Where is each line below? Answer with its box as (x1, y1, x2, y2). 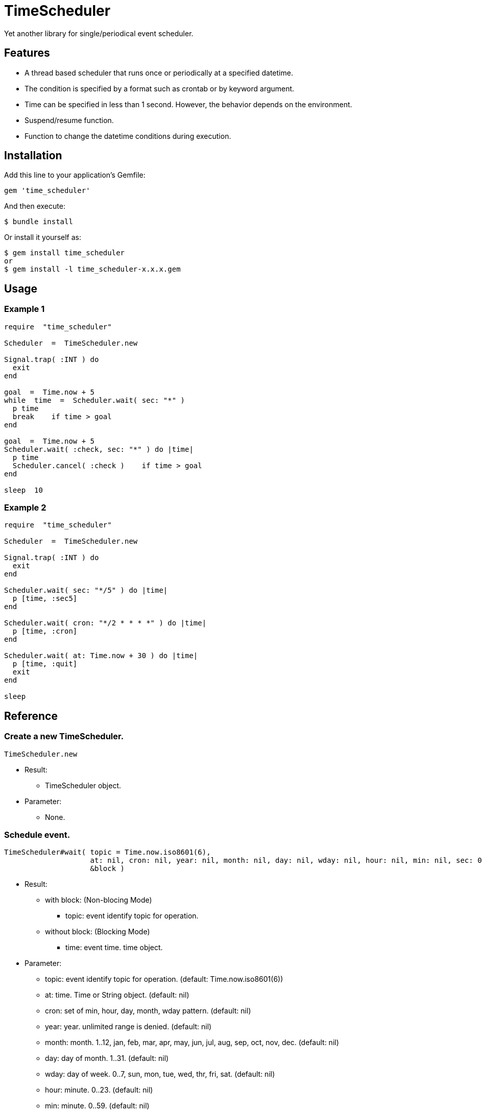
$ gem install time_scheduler (4, 249, 125, 257)
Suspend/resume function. (25, 115, 114, 125)
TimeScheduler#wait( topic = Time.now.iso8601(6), (4, 848, 211, 857)
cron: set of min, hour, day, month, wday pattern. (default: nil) (45, 1006, 251, 1015)
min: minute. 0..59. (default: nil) (45, 1101, 150, 1110)
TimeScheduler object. (45, 781, 122, 790)
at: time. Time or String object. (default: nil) (45, 990, 189, 1000)
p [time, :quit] (12, 660, 78, 668)
